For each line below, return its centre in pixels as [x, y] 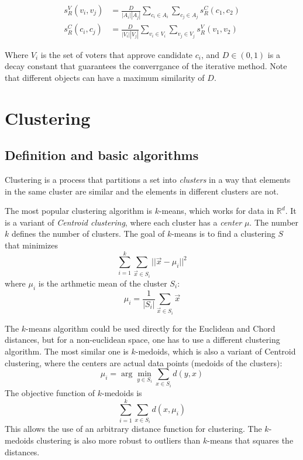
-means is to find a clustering [223, 234]
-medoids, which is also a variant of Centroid [216, 351]
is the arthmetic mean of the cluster [103, 283]
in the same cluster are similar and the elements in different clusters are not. [142, 191]
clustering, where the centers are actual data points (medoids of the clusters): [144, 362]
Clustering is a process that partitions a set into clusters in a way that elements [148, 180]
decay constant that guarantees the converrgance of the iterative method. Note [146, 66]
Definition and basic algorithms [102, 155]
